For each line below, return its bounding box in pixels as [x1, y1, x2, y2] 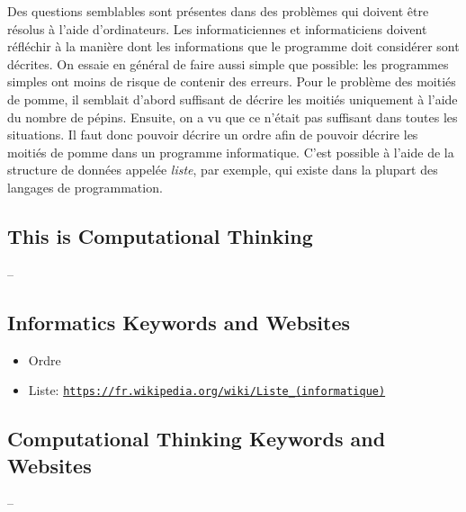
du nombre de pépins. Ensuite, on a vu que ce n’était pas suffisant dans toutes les [7, 107, 458, 126]
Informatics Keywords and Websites [7, 308, 351, 336]
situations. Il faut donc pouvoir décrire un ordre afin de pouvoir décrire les [7, 125, 418, 144]
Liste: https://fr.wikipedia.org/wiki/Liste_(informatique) [28, 381, 386, 400]
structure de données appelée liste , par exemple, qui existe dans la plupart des [7, 160, 438, 179]
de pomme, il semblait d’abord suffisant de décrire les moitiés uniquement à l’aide [7, 89, 458, 108]
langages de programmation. [7, 177, 163, 196]
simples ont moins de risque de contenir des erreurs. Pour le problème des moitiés [7, 72, 456, 91]
